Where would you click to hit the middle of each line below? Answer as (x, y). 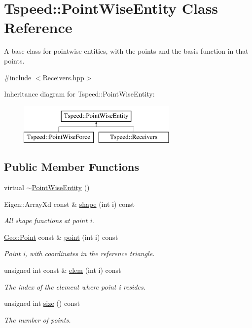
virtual (14, 187)
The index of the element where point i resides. (75, 286)
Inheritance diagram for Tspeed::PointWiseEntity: (79, 94)
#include (18, 77)
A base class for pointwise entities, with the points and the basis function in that (126, 51)
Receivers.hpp (63, 77)
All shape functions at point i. (49, 220)
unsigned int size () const (42, 303)
